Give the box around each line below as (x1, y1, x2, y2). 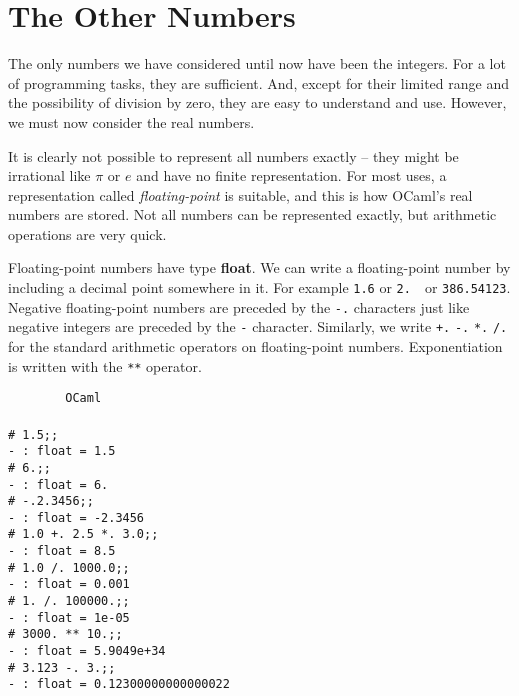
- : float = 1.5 (8, 444, 116, 459)
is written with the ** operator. (8, 355, 202, 376)
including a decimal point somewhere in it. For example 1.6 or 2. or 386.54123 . (8, 277, 511, 298)
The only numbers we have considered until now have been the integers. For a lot (8, 53, 506, 74)
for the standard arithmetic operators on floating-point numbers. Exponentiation (8, 336, 503, 357)
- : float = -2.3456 (8, 510, 145, 525)
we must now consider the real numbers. (8, 111, 255, 132)
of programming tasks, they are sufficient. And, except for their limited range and (8, 72, 509, 93)
